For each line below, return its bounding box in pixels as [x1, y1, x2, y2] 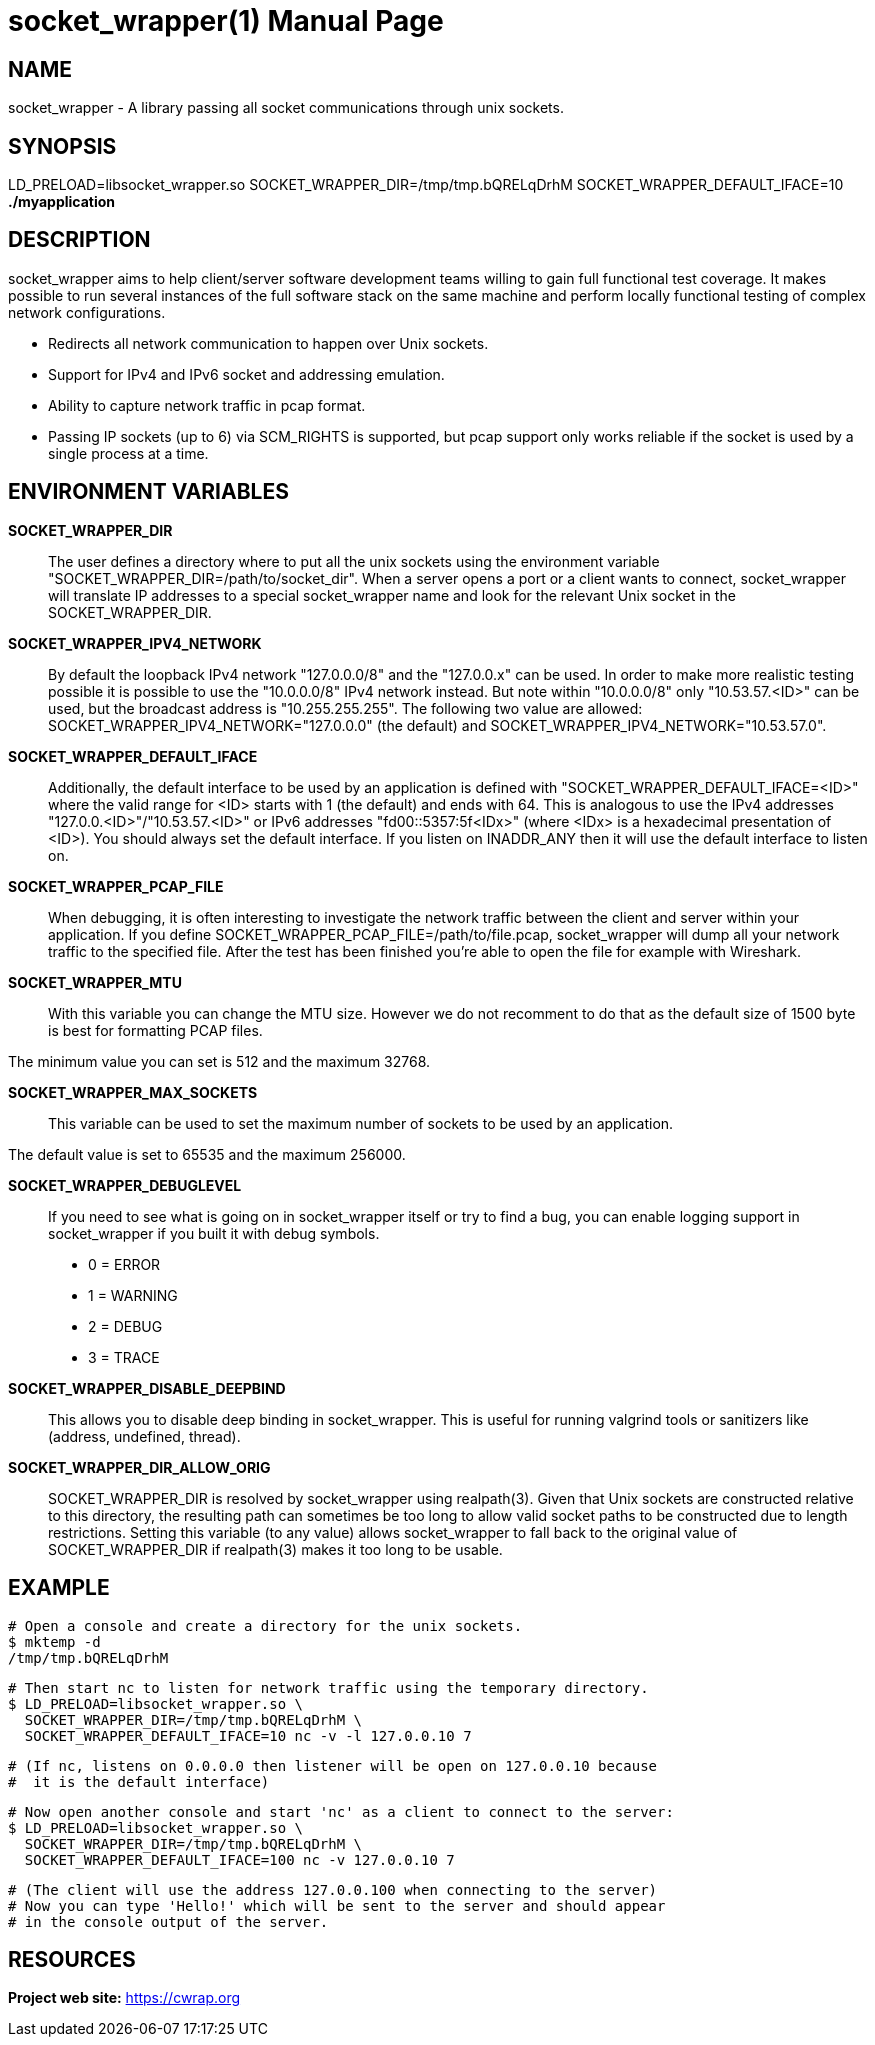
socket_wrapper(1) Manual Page [8, 4, 444, 38]
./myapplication [8, 193, 116, 211]
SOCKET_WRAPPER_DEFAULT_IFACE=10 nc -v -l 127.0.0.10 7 [24, 1727, 472, 1744]
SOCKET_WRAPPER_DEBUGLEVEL [8, 1176, 242, 1194]
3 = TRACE [88, 1348, 160, 1366]
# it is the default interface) [8, 1773, 270, 1790]
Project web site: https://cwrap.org [8, 1989, 241, 2007]
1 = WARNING [88, 1286, 178, 1304]
